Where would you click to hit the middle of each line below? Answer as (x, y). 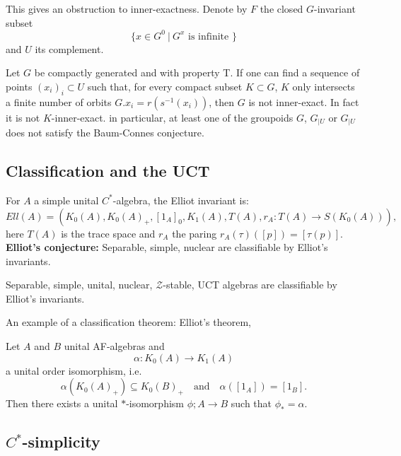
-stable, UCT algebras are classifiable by (250, 285)
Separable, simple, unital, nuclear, (79, 285)
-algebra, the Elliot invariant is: (181, 200)
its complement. (69, 48)
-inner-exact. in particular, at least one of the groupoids (172, 117)
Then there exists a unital (62, 403)
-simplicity (61, 442)
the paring (194, 233)
